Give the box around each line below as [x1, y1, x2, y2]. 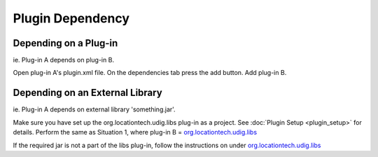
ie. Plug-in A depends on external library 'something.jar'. [13, 105, 176, 114]
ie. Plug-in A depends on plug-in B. [13, 56, 115, 64]
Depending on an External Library [13, 87, 162, 99]
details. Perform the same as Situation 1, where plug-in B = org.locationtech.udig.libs [13, 128, 258, 137]
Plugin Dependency [13, 11, 129, 26]
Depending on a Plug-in [13, 37, 118, 49]
